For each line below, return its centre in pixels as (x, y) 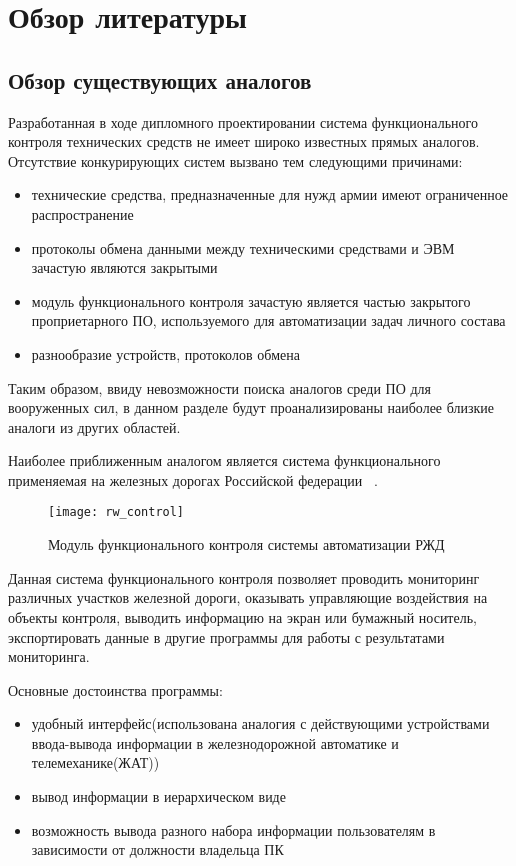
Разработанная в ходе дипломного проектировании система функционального (243, 121)
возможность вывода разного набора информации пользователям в (233, 829)
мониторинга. (49, 656)
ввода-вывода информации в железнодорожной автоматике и (215, 742)
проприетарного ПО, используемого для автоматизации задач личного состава (268, 320)
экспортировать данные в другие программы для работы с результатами (226, 636)
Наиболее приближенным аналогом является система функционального (224, 460)
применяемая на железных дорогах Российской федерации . (193, 479)
